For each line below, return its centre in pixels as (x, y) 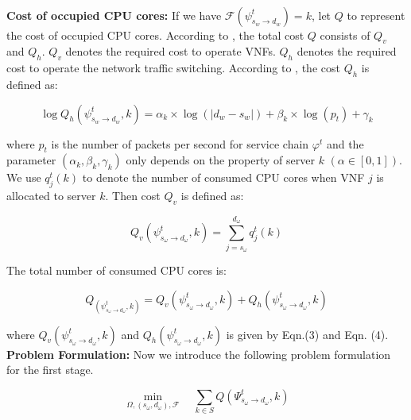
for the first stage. (50, 370)
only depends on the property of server (220, 160)
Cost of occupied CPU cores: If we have (114, 15)
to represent (376, 15)
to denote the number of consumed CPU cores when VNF (223, 177)
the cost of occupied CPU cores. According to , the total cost (155, 35)
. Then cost (133, 196)
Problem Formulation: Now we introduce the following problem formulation (199, 354)
